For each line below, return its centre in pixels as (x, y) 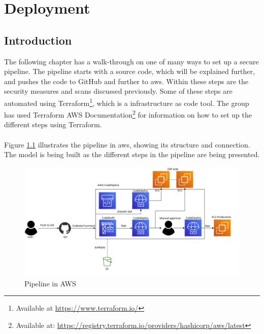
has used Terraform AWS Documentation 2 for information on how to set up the (128, 114)
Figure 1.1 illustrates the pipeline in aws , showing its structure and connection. (127, 144)
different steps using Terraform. (53, 124)
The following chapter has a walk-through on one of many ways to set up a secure (131, 61)
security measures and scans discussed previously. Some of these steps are (118, 91)
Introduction (38, 40)
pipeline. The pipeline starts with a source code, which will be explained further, (129, 71)
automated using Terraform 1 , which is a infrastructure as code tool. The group (127, 102)
